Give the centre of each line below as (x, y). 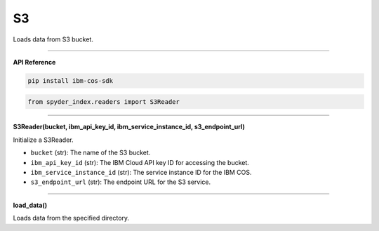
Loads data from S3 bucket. (53, 39)
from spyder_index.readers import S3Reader (104, 101)
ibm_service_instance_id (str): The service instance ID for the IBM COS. (141, 173)
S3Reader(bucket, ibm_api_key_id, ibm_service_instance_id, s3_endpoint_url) (129, 127)
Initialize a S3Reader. (43, 140)
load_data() (30, 205)
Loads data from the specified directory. (71, 218)
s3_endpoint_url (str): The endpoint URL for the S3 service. (121, 182)
